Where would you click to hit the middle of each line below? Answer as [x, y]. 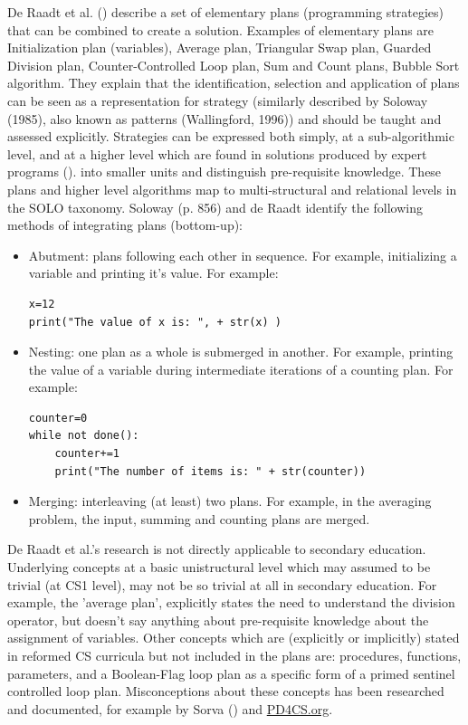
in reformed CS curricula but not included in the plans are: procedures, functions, [234, 655]
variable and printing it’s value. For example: [153, 273]
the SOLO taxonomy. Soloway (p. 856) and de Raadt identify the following [215, 207]
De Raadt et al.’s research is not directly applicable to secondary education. [217, 549]
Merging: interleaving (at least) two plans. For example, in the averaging [230, 501]
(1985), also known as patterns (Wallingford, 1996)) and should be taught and [224, 118]
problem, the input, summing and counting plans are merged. [199, 518]
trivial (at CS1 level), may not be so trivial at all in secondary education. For [222, 584]
